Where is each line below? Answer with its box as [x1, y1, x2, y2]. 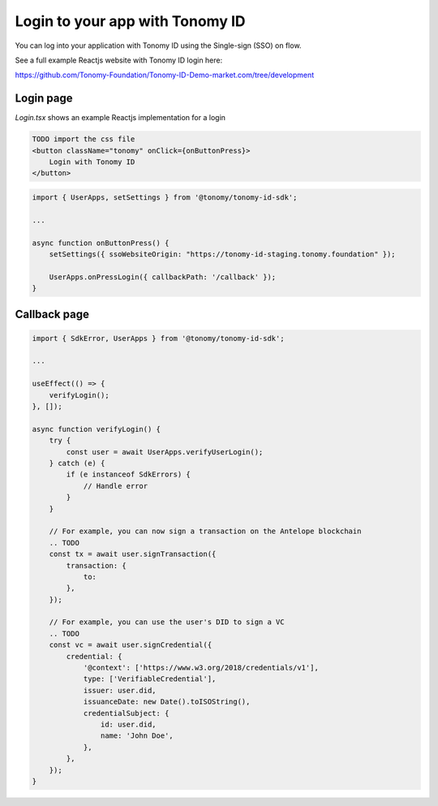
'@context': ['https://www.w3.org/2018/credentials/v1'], [83, 663, 320, 673]
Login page [15, 92, 73, 106]
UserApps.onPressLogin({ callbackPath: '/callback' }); [49, 272, 277, 282]
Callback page [15, 307, 89, 321]
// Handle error [83, 481, 148, 490]
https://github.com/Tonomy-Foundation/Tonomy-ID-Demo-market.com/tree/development [15, 70, 315, 80]
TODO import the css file [32, 135, 135, 144]
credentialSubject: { [83, 709, 170, 718]
